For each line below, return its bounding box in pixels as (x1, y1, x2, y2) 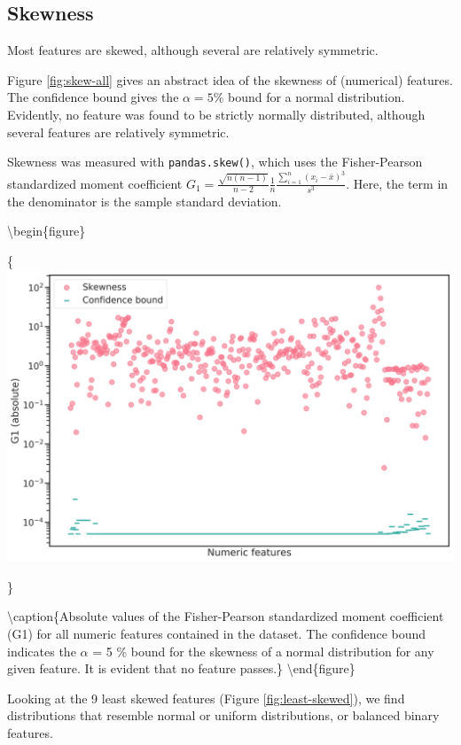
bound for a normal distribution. (227, 88, 405, 106)
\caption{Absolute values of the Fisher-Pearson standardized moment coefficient (7, 607, 444, 625)
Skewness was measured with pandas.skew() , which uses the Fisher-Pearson (7, 152, 423, 171)
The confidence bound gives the (7, 88, 179, 106)
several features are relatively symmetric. (7, 122, 230, 141)
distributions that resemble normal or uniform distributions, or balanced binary (7, 706, 440, 725)
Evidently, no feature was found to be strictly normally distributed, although (7, 105, 426, 123)
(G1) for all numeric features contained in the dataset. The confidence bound (7, 625, 426, 643)
